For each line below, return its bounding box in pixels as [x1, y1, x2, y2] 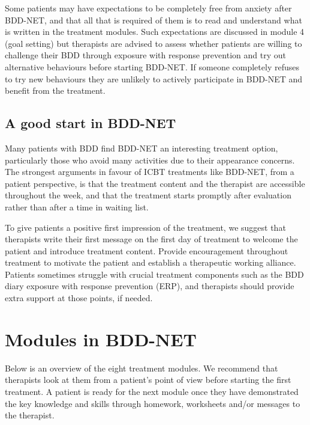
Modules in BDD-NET [5, 326, 197, 351]
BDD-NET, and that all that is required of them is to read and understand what [5, 13, 302, 26]
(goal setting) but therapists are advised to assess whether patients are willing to [5, 37, 302, 49]
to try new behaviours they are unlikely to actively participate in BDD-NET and [5, 72, 303, 85]
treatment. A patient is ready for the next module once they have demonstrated [5, 385, 299, 397]
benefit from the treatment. [5, 84, 106, 97]
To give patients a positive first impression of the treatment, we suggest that [5, 221, 286, 233]
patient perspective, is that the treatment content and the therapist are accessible [5, 177, 305, 189]
